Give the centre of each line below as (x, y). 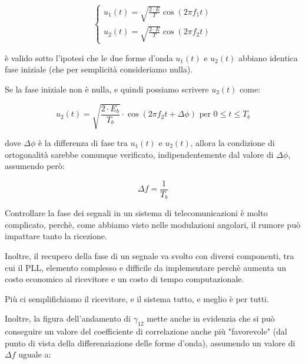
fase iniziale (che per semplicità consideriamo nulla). (99, 69)
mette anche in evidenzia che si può (211, 318)
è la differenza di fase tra (83, 142)
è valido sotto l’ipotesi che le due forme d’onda (89, 57)
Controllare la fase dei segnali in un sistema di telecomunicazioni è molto (136, 213)
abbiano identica (268, 57)
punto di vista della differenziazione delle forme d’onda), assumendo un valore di (150, 343)
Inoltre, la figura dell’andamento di (68, 318)
